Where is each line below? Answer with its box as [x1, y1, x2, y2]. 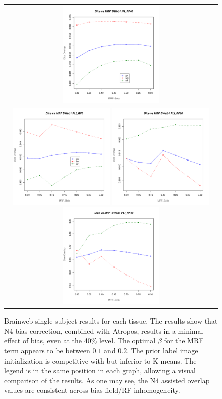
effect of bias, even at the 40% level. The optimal [4, 335, 156, 346]
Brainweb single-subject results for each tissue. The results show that [4, 315, 218, 326]
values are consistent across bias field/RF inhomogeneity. [4, 385, 180, 395]
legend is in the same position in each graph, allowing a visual [4, 365, 196, 376]
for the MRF [164, 335, 204, 346]
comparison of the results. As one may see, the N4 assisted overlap [4, 375, 210, 385]
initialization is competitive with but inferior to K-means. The [4, 355, 197, 366]
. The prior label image [127, 345, 198, 356]
